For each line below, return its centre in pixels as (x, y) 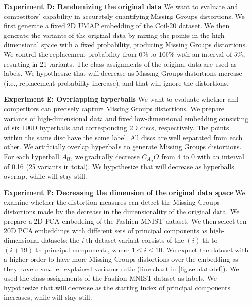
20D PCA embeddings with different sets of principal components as (106, 230)
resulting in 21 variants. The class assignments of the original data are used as (120, 63)
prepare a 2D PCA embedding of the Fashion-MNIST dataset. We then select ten (125, 221)
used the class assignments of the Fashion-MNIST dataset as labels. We (110, 278)
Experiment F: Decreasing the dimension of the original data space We (125, 192)
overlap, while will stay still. (46, 176)
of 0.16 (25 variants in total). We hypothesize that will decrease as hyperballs (119, 166)
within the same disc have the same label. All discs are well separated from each (123, 137)
